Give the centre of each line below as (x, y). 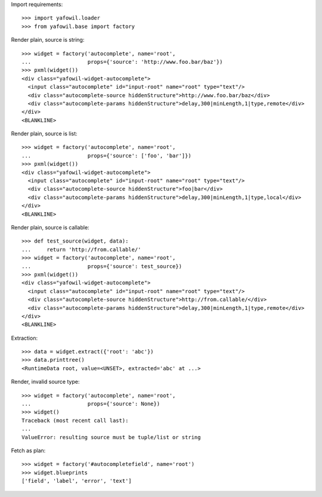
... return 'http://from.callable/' (81, 249)
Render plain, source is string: (48, 40)
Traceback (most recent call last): (75, 420)
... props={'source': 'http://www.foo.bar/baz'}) (122, 62)
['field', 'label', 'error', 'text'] (77, 481)
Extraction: (24, 338)
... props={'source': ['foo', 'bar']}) (107, 156)
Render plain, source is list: (44, 133)
